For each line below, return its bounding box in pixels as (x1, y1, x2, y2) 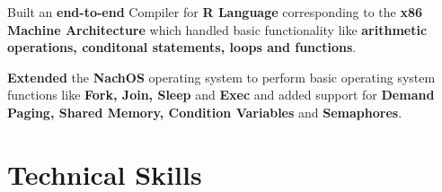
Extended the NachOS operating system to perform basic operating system (7, 67, 436, 86)
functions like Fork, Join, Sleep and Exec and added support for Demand (7, 85, 435, 104)
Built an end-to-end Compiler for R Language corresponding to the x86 (7, 3, 423, 21)
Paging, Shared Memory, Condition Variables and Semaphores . (7, 102, 402, 121)
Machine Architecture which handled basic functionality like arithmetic (7, 20, 428, 39)
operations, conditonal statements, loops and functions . (7, 38, 357, 57)
